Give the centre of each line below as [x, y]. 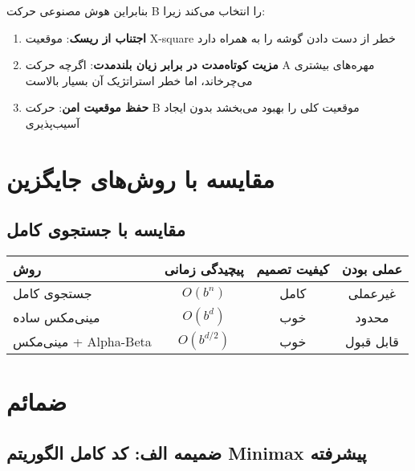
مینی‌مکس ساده [57, 317]
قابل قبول [372, 341]
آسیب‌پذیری [53, 123]
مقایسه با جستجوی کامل [96, 229]
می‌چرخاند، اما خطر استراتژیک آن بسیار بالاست [139, 80]
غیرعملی [372, 293]
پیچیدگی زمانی [204, 269]
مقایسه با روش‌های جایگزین [141, 178]
